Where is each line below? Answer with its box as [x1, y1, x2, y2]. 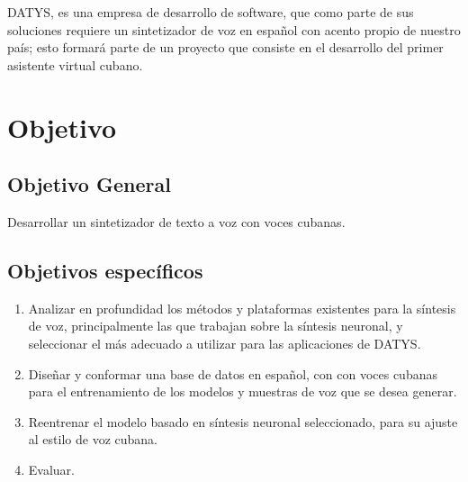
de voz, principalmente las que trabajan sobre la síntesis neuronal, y [28, 316, 403, 335]
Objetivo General [7, 170, 171, 198]
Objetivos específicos [7, 256, 203, 284]
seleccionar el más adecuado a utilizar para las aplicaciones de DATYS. [28, 333, 421, 352]
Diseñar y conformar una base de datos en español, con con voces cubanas [28, 364, 437, 383]
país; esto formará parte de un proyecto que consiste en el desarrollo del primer [7, 38, 444, 57]
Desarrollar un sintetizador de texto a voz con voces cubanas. [7, 212, 346, 231]
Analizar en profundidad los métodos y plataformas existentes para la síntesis [28, 298, 456, 317]
